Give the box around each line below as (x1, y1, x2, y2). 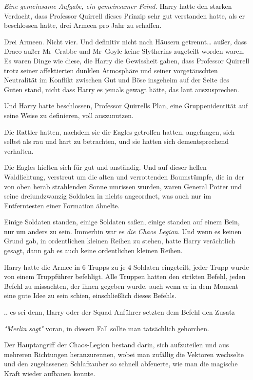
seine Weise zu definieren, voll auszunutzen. (4, 110, 134, 120)
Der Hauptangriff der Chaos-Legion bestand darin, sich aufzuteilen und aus (4, 340, 229, 350)
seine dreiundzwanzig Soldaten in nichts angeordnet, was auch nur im (4, 191, 212, 201)
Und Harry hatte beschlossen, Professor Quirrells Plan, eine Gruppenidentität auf (4, 100, 248, 111)
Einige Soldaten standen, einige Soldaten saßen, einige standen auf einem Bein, (4, 217, 240, 227)
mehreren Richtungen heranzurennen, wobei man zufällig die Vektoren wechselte (4, 349, 244, 359)
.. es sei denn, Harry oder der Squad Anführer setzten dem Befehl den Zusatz (4, 307, 235, 317)
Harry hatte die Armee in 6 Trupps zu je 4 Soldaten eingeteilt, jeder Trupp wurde (4, 261, 249, 272)
